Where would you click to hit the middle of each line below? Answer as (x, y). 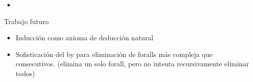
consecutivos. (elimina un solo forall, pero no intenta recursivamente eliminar (132, 64)
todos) (25, 73)
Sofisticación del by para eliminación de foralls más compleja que (114, 54)
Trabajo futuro (26, 21)
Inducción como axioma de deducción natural (84, 38)
